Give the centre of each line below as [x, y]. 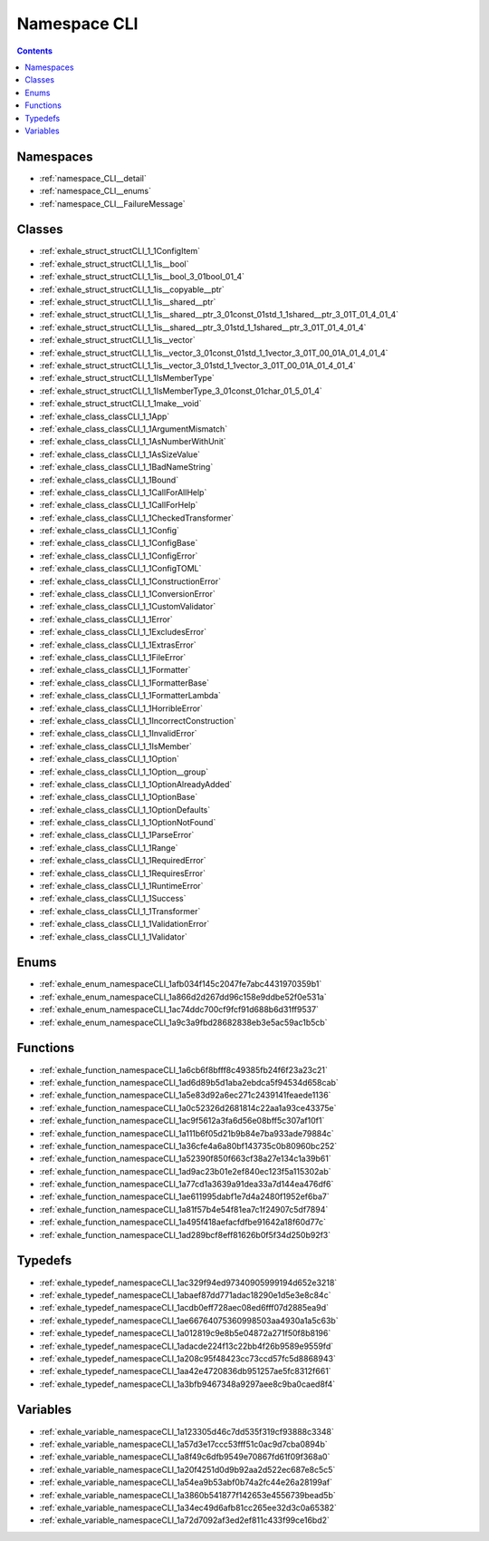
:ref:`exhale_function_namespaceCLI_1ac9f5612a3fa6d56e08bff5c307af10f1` [182, 1121]
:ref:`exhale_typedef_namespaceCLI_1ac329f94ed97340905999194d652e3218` [188, 1283]
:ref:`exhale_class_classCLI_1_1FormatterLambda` [130, 696]
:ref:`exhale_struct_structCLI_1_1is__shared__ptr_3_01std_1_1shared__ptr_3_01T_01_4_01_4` [203, 327]
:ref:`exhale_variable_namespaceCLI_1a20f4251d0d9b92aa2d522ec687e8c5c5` [187, 1469]
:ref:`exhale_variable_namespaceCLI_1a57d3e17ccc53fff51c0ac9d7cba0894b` [183, 1444]
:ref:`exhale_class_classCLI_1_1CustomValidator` [128, 607]
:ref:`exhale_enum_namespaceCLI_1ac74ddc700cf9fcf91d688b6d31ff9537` [179, 1009]
